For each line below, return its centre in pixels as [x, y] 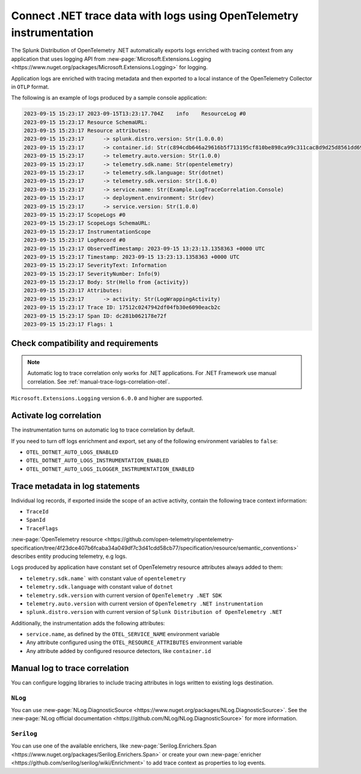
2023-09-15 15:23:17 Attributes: [73, 291]
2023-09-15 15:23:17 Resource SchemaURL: [86, 122]
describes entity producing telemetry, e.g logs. [69, 556]
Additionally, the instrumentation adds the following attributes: [88, 623]
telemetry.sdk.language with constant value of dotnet [100, 587]
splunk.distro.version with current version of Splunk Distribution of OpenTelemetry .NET [154, 612]
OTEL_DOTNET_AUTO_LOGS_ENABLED [72, 452]
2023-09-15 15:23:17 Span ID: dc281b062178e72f [95, 316]
